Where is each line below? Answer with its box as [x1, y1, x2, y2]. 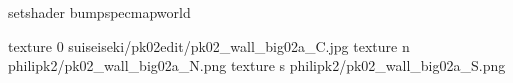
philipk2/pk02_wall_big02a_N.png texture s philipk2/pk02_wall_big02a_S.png [8, 55, 506, 76]
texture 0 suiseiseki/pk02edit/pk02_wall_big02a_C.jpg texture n [8, 35, 410, 56]
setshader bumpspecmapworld [8, 2, 191, 22]
